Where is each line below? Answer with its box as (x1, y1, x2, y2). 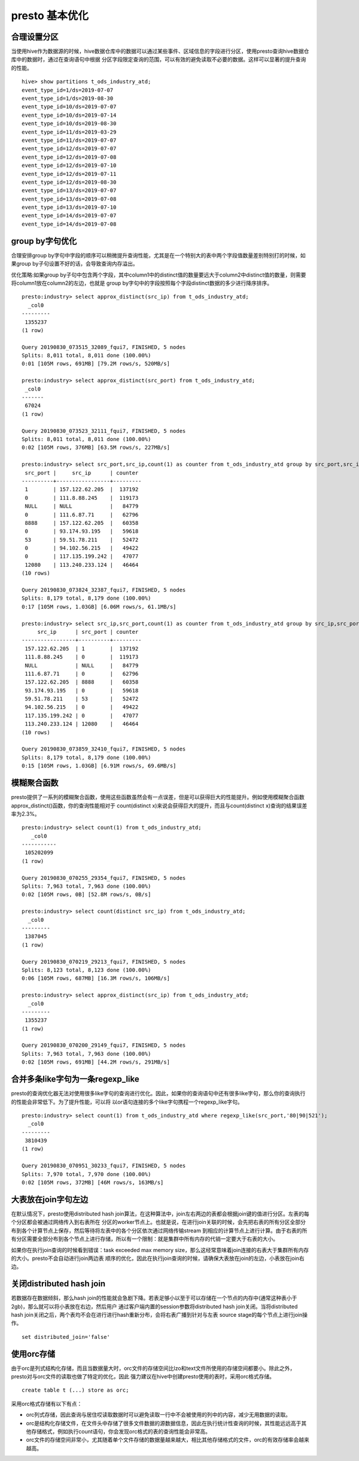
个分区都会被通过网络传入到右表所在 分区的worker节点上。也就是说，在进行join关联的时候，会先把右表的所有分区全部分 (11, 1219, 306, 1226)
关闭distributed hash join (11, 1278, 106, 1289)
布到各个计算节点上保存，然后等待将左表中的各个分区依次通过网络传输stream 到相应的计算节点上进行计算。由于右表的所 (11, 1227, 308, 1234)
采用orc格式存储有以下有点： (11, 1400, 83, 1407)
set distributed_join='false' (22, 1334, 111, 1340)
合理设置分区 (11, 32, 59, 42)
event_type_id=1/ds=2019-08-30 (22, 95, 114, 102)
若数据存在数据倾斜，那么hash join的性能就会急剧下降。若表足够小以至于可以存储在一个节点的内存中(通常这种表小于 (11, 1295, 297, 1302)
